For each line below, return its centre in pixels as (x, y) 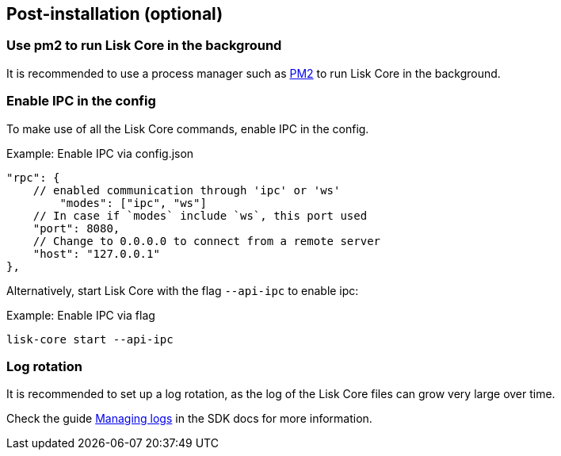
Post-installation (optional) (115, 14)
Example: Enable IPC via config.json (100, 153)
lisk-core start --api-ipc (90, 339)
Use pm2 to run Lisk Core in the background (144, 46)
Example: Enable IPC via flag (81, 315)
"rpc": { (33, 177)
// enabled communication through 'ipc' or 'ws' (187, 190)
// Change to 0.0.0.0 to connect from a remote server (207, 241)
